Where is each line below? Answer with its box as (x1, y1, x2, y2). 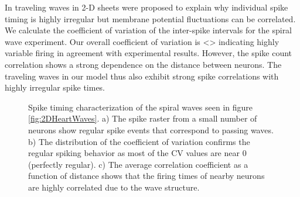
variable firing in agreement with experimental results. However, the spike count (5, 47, 292, 59)
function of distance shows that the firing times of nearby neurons (28, 170, 265, 182)
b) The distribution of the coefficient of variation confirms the (28, 135, 250, 147)
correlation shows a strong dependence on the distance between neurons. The (5, 58, 282, 70)
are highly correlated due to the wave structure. (28, 181, 200, 193)
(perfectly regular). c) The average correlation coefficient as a (28, 158, 248, 170)
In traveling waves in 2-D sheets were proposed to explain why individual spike (5, 1, 288, 13)
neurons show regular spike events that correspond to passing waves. (28, 123, 274, 136)
